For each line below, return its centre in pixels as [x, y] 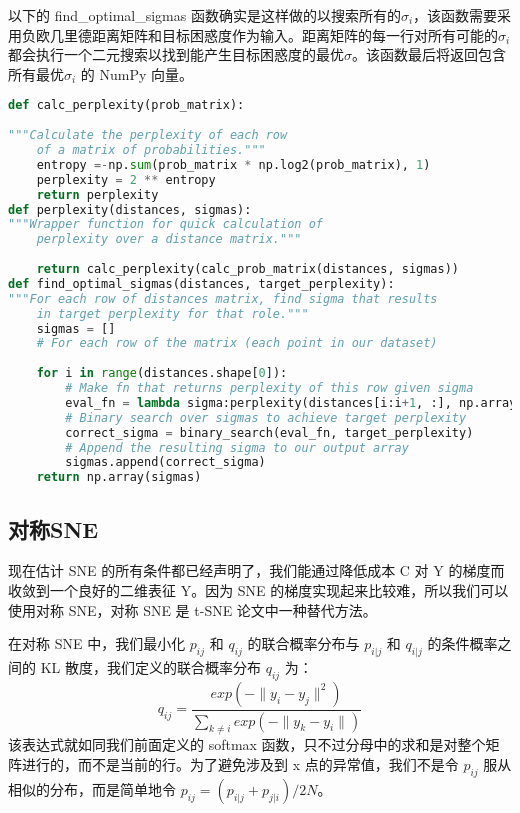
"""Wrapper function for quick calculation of [165, 224]
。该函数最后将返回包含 [429, 54]
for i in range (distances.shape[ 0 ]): [162, 373]
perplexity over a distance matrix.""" [169, 239]
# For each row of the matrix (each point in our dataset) [237, 343]
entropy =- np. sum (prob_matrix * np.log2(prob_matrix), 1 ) [233, 164]
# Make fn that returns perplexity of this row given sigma [269, 388]
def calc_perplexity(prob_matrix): [126, 105]
